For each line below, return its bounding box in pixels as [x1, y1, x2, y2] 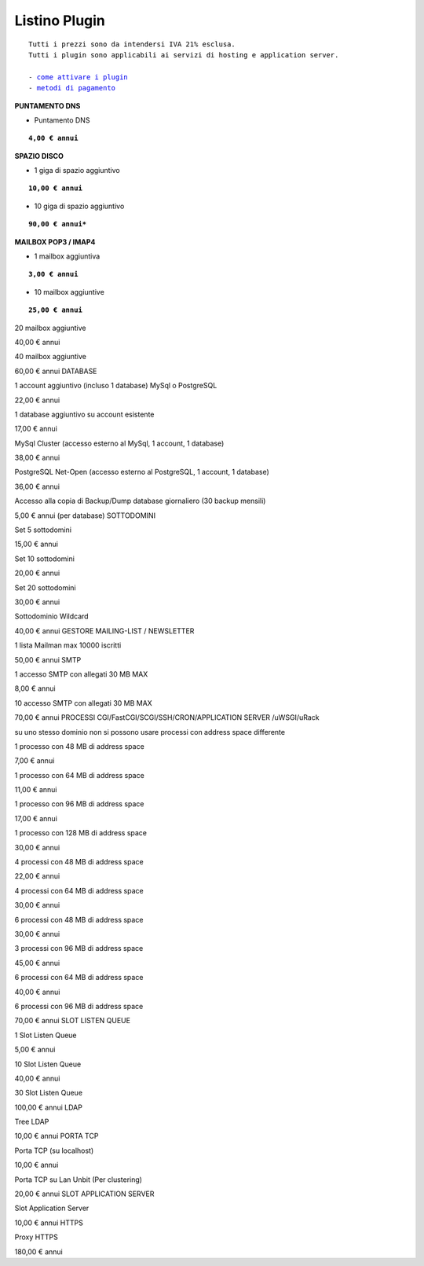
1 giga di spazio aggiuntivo [34, 166, 121, 175]
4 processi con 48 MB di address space [14, 857, 144, 867]
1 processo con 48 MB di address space [14, 741, 144, 750]
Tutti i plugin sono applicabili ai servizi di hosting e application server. [28, 50, 339, 59]
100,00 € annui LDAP [14, 1103, 82, 1112]
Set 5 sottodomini [14, 525, 72, 534]
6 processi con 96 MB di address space [14, 1001, 144, 1011]
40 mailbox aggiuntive [14, 352, 86, 361]
